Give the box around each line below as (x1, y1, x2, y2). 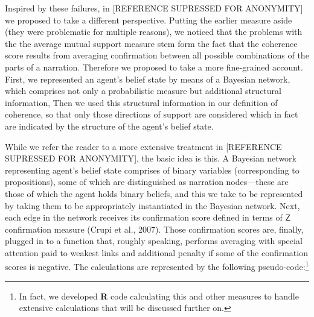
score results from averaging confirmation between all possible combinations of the (5, 49, 309, 61)
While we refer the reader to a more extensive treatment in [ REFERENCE (5, 140, 282, 152)
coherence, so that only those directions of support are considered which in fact (5, 108, 298, 121)
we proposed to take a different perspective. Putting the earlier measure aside (5, 13, 292, 26)
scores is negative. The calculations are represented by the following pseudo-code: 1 (5, 259, 309, 273)
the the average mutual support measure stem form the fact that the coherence (5, 37, 298, 49)
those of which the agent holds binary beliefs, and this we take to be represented (5, 187, 303, 199)
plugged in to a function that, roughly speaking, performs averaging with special (5, 234, 303, 247)
